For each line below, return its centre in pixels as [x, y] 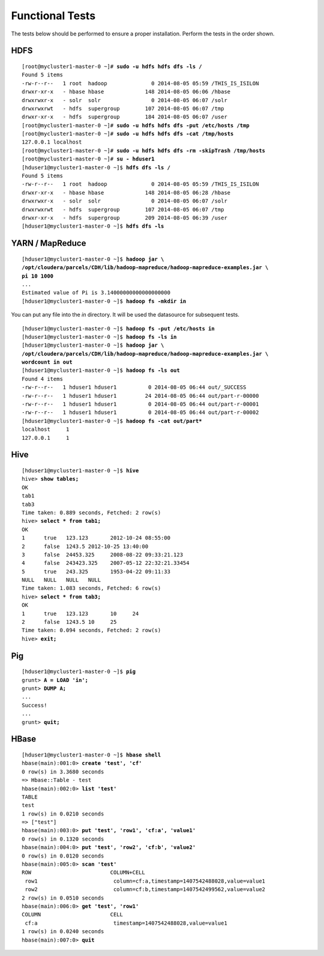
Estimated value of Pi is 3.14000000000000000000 [96, 293]
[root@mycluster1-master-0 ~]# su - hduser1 [88, 159]
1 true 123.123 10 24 [80, 613]
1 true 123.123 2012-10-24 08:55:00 [96, 538]
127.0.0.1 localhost [52, 142]
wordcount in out [47, 362]
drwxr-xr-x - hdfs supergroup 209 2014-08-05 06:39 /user [124, 218]
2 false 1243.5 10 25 [69, 622]
